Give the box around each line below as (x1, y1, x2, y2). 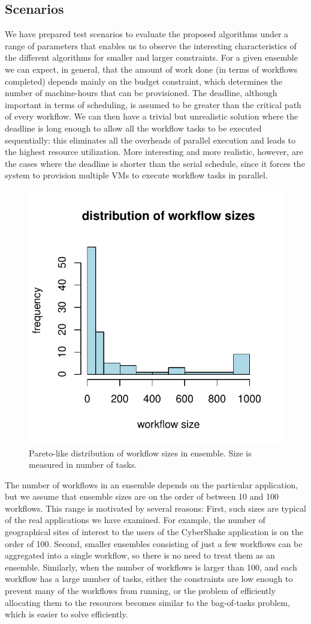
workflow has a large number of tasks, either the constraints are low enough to (5, 572, 293, 585)
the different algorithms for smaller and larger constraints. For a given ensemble (5, 51, 298, 64)
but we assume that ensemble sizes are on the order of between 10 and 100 (5, 490, 279, 503)
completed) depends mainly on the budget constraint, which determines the (5, 74, 283, 87)
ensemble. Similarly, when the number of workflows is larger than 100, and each (5, 560, 297, 573)
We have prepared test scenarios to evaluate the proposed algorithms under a (5, 28, 289, 40)
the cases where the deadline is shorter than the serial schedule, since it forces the (5, 157, 305, 169)
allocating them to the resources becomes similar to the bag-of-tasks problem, (5, 596, 290, 608)
